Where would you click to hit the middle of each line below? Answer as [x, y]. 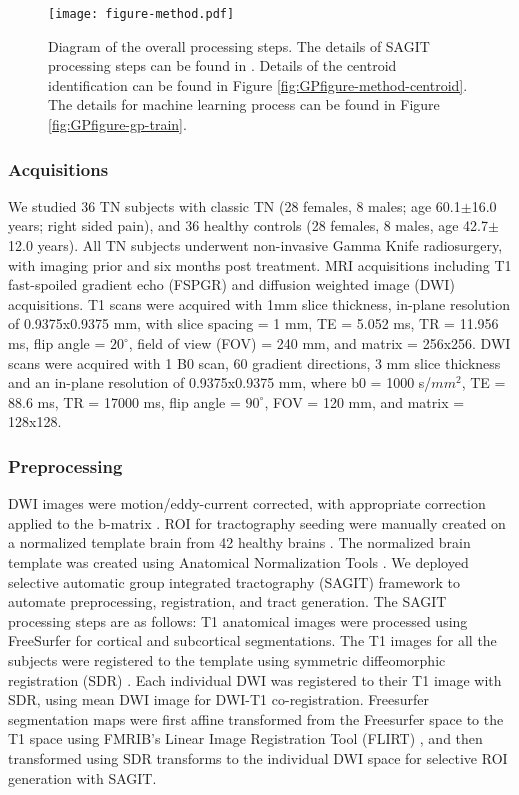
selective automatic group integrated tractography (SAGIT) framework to [234, 581]
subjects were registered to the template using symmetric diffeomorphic [227, 659]
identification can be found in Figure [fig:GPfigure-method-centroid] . [258, 84]
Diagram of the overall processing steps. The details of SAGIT [239, 45]
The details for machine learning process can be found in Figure [244, 104]
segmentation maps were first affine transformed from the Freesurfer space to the [256, 718]
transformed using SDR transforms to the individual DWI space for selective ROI [258, 757]
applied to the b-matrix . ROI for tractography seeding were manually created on [257, 522]
